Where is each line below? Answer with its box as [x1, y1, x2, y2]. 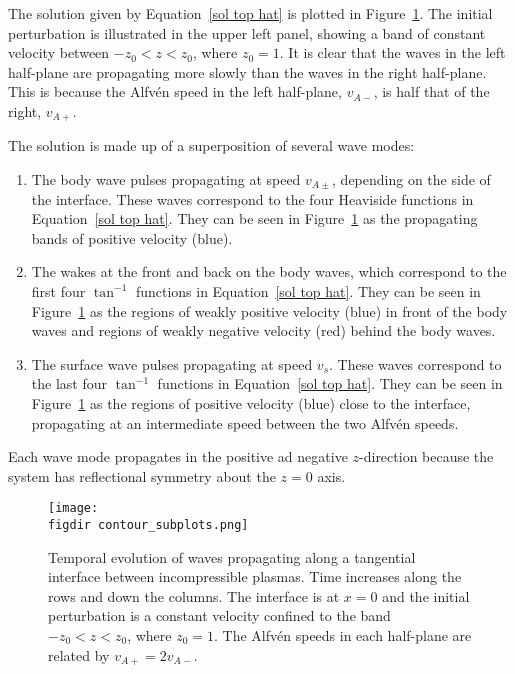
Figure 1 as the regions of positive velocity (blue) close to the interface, [31, 392, 471, 413]
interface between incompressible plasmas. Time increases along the [48, 566, 462, 587]
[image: [48, 501, 99, 516]
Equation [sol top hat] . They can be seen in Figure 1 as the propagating [31, 208, 478, 229]
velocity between [8, 42, 110, 63]
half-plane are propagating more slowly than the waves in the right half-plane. [8, 61, 487, 82]
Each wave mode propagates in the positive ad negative [8, 446, 348, 467]
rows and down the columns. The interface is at [48, 585, 340, 606]
